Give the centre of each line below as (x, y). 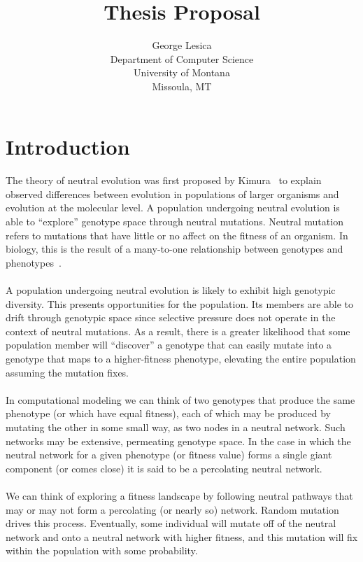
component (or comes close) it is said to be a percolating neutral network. (164, 468)
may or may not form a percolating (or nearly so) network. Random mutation (172, 509)
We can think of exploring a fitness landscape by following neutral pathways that (179, 495)
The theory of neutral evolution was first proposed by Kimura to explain (164, 180)
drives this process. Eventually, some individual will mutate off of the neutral (171, 523)
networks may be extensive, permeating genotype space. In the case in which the (178, 441)
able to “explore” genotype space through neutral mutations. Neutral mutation (175, 222)
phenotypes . (34, 262)
